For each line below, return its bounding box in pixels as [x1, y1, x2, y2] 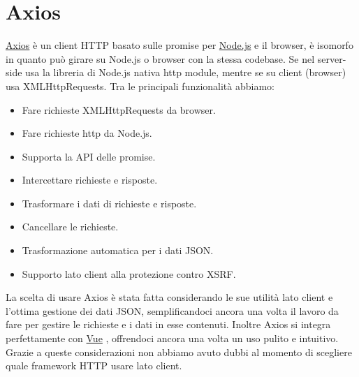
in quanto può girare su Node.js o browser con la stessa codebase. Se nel [6, 51, 315, 66]
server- [317, 51, 346, 66]
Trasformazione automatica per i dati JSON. [22, 243, 214, 258]
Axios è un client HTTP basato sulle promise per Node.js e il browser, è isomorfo [6, 38, 353, 52]
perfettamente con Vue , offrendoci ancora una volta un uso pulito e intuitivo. [6, 331, 339, 346]
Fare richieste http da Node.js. [22, 126, 152, 140]
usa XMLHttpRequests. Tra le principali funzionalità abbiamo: [6, 78, 274, 93]
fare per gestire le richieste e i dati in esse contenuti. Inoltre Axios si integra [6, 317, 331, 332]
